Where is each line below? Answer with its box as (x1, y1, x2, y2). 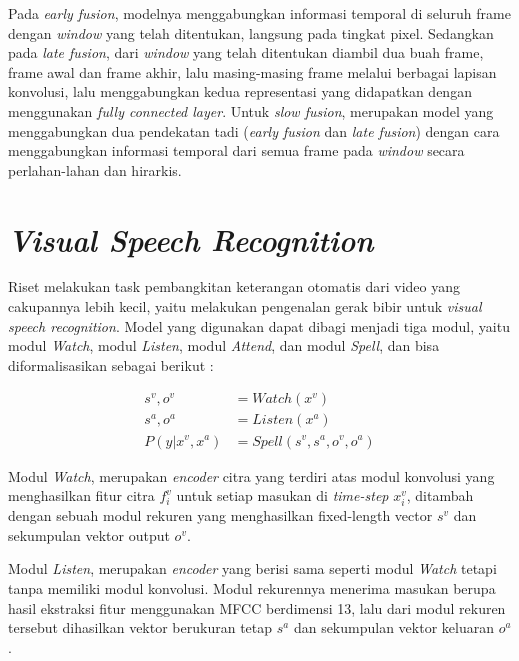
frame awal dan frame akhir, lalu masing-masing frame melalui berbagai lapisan (8, 61, 497, 82)
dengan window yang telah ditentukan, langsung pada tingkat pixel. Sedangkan (8, 22, 494, 43)
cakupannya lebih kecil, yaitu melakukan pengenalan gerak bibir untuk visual (8, 296, 482, 317)
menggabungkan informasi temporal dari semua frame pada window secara (8, 140, 465, 161)
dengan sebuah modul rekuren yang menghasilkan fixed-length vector (8, 505, 433, 526)
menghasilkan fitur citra (8, 485, 155, 506)
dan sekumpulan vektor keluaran (293, 617, 494, 638)
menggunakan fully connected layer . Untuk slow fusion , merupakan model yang (8, 100, 494, 121)
